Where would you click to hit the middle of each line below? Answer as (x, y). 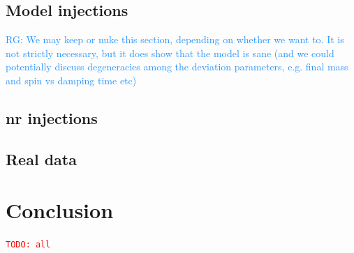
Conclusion (60, 210)
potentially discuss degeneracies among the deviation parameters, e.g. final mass (177, 67)
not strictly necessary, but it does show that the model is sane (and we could (170, 53)
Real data (41, 159)
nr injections (52, 117)
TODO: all (28, 245)
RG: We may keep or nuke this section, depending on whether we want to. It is (175, 39)
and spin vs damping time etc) (71, 80)
